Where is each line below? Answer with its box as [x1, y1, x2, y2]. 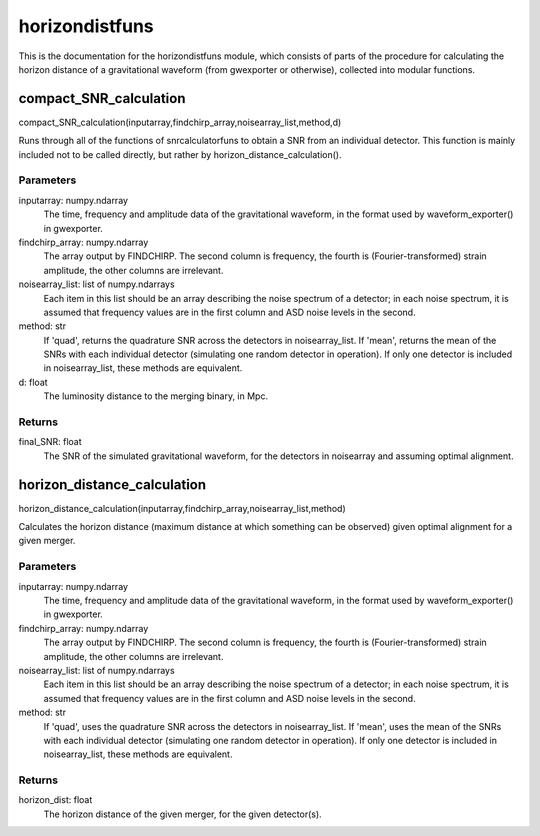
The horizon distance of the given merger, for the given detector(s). [43, 808, 322, 820]
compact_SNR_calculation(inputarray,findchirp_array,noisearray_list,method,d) [18, 116, 342, 128]
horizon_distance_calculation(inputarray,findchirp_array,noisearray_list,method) [18, 502, 346, 514]
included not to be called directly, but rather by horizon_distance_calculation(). [18, 148, 342, 160]
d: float [18, 376, 49, 388]
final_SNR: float [18, 436, 82, 448]
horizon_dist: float [18, 794, 93, 806]
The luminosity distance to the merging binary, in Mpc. [43, 390, 269, 402]
